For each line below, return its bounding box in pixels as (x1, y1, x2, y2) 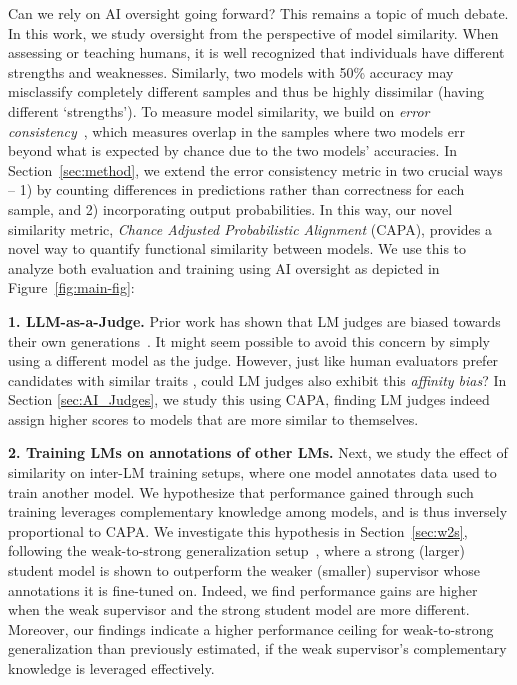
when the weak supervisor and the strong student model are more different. (8, 599, 470, 620)
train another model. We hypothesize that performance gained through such (8, 481, 474, 502)
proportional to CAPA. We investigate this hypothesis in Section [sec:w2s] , (8, 520, 468, 541)
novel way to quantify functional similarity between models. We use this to (8, 238, 467, 259)
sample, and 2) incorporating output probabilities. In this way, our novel (8, 198, 453, 219)
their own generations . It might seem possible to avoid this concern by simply (8, 330, 490, 351)
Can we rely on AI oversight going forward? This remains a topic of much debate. (8, 3, 509, 23)
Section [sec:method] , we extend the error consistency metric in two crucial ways (8, 159, 503, 180)
